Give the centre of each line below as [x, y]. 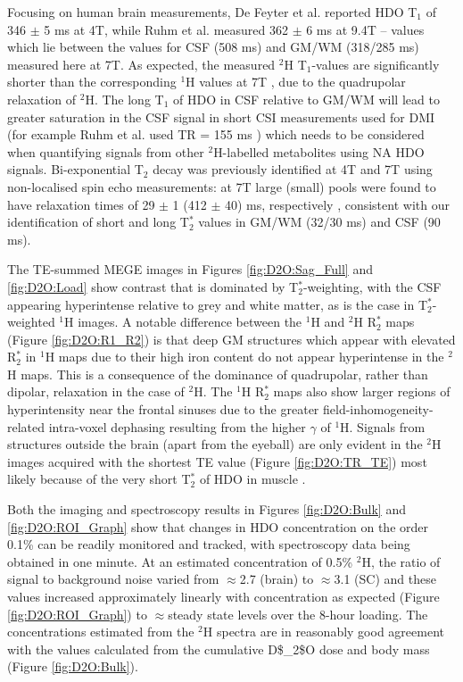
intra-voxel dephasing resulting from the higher [177, 426]
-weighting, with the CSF [372, 286]
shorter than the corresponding [92, 82]
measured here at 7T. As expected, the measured [141, 64]
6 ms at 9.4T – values [365, 29]
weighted [31, 322]
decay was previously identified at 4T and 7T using [293, 169]
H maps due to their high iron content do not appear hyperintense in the [244, 357]
